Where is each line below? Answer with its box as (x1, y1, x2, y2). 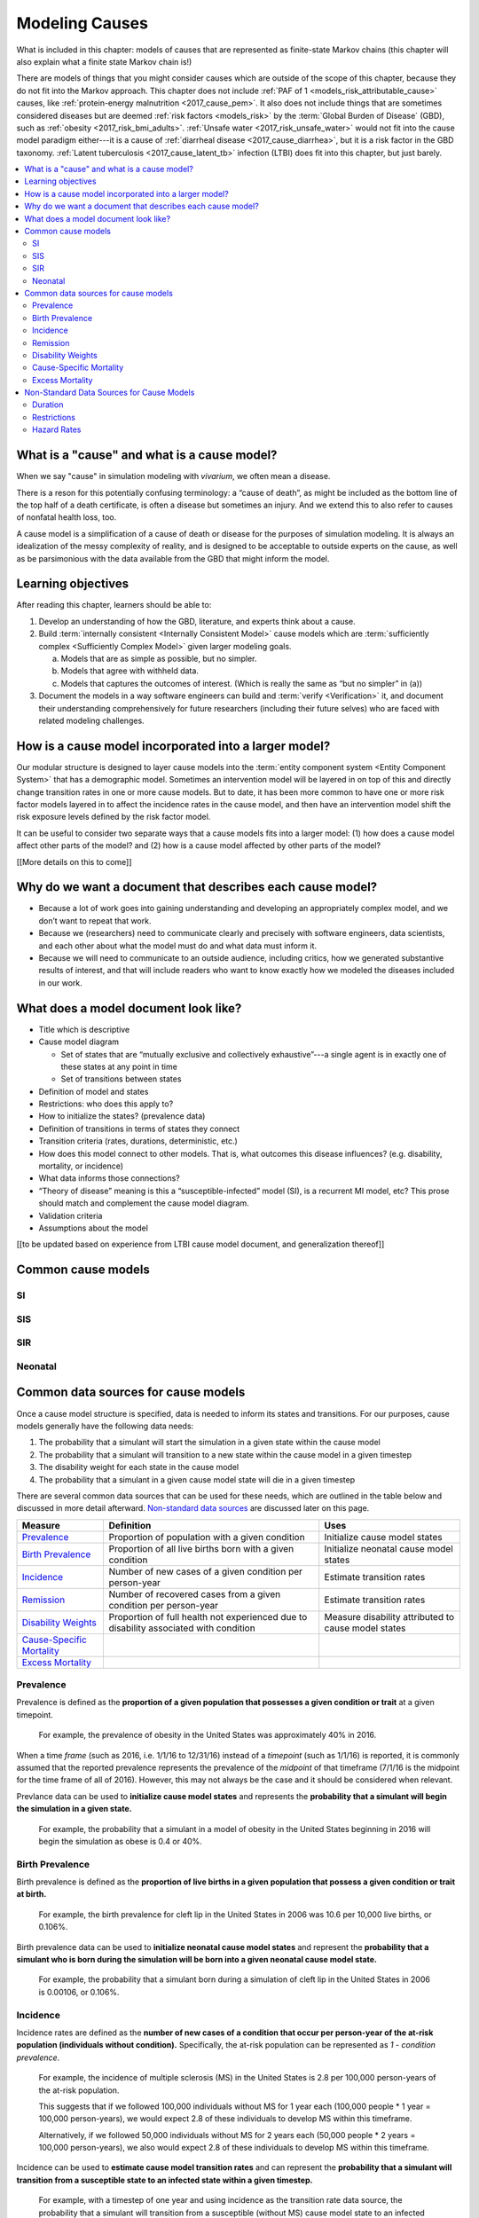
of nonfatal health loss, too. (16, 512, 117, 523)
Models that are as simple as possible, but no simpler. (60, 653, 257, 664)
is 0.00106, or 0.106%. (38, 1986, 120, 1997)
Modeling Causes (16, 13, 148, 33)
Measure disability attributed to (324, 1610, 455, 1623)
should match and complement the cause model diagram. (38, 1198, 249, 1208)
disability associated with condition (108, 1622, 256, 1634)
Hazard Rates (32, 424, 82, 435)
